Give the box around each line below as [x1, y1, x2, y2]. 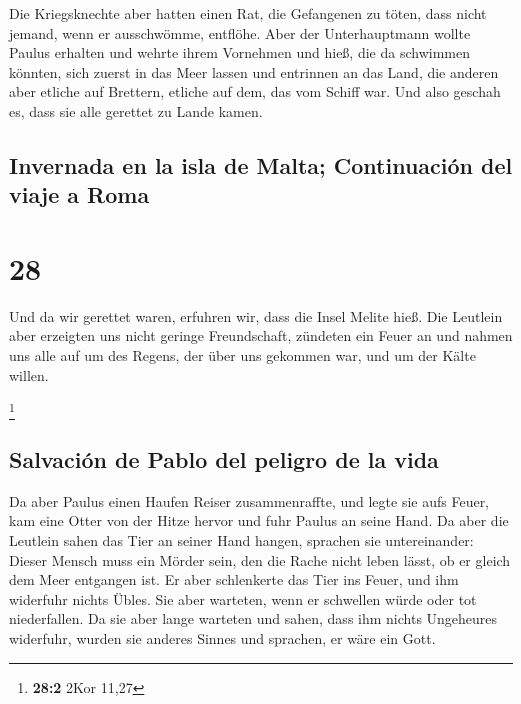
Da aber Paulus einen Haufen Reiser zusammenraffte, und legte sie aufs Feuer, [9, 490, 490, 511]
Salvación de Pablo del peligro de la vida [9, 443, 439, 474]
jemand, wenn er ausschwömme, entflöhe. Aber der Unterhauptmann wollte [9, 22, 471, 43]
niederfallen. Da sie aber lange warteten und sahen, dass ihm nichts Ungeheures [9, 608, 498, 629]
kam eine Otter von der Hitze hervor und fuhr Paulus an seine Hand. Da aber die [9, 510, 509, 531]
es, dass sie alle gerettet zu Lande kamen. [9, 100, 263, 121]
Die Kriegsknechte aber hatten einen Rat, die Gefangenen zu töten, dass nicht [9, 3, 487, 23]
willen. [9, 364, 49, 385]
